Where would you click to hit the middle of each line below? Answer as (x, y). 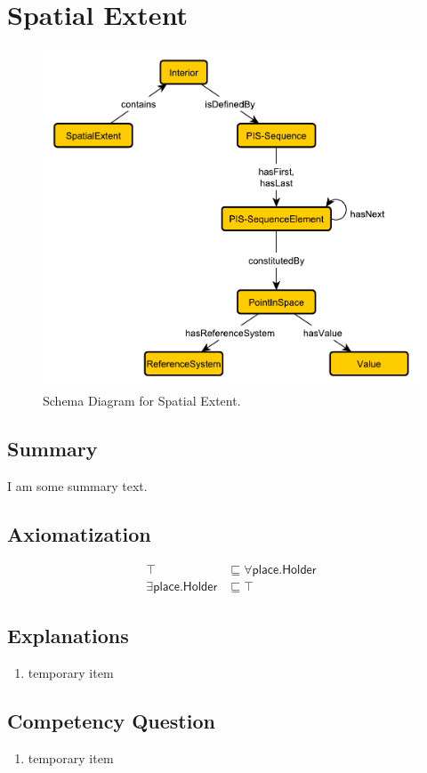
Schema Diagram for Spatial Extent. (142, 400)
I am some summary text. (77, 485)
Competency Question (111, 720)
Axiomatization (79, 533)
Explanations (68, 635)
